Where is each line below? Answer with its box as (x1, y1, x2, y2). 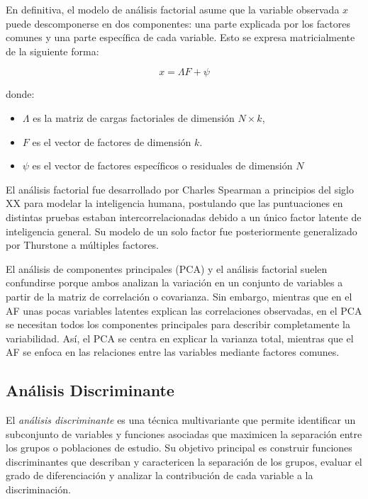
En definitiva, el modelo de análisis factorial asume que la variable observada (6, 2, 340, 16)
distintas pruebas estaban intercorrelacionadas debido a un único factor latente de (6, 209, 362, 224)
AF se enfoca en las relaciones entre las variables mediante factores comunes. (6, 344, 340, 359)
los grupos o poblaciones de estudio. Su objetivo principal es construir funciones (6, 440, 352, 455)
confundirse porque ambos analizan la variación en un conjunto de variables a (6, 275, 343, 290)
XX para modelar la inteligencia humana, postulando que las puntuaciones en (6, 196, 343, 211)
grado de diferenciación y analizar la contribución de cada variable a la (6, 468, 313, 483)
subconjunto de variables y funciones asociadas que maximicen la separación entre (6, 426, 362, 441)
